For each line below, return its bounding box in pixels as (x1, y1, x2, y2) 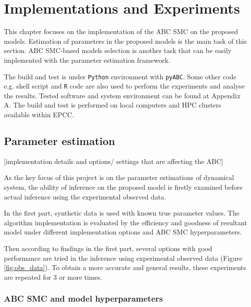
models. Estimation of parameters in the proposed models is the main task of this (4, 36, 247, 46)
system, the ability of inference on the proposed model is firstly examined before (4, 181, 243, 192)
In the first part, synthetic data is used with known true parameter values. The (4, 208, 240, 218)
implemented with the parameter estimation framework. (4, 54, 170, 65)
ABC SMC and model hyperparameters (4, 292, 163, 305)
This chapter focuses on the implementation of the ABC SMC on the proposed (4, 26, 238, 36)
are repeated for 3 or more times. (4, 271, 102, 282)
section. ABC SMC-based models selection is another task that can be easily (4, 45, 232, 55)
